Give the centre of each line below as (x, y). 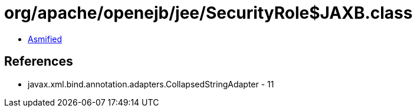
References (39, 62)
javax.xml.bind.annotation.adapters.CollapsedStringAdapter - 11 (151, 84)
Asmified (45, 39)
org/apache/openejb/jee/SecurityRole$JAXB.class (209, 13)
